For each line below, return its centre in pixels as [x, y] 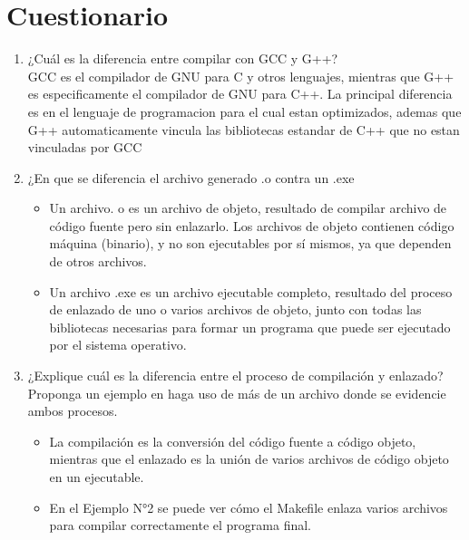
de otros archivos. [98, 261]
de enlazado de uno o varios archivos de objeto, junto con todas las [235, 309]
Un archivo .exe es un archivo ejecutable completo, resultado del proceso [251, 291]
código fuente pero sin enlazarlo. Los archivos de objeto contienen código [252, 225]
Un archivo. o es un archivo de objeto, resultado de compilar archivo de [248, 208]
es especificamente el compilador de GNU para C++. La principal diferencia [240, 94]
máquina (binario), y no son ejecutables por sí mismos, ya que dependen [250, 243]
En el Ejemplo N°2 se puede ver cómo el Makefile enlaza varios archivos [249, 507]
